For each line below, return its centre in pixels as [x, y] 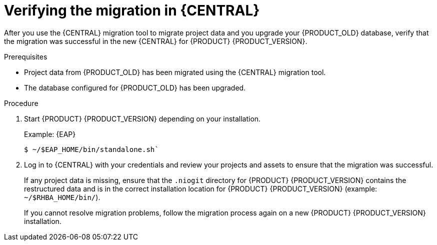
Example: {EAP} [50, 134]
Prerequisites [26, 56]
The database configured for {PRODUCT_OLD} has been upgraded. [135, 87]
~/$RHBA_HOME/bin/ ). [62, 197]
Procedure [21, 103]
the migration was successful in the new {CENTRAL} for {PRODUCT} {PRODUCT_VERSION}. [156, 41]
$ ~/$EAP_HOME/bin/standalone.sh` [91, 149]
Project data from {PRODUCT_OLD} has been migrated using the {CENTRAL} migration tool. [175, 72]
